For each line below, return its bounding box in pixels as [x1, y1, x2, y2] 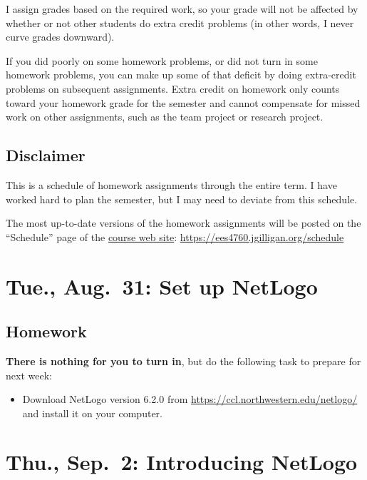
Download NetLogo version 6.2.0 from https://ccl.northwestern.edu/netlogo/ [22, 392, 358, 407]
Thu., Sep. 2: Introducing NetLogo [6, 447, 358, 476]
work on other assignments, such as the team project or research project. [6, 109, 324, 124]
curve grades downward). [6, 29, 115, 44]
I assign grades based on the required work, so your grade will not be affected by [6, 1, 358, 16]
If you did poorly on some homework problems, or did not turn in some [6, 53, 318, 68]
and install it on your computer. [22, 405, 162, 420]
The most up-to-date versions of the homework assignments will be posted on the [6, 215, 361, 230]
